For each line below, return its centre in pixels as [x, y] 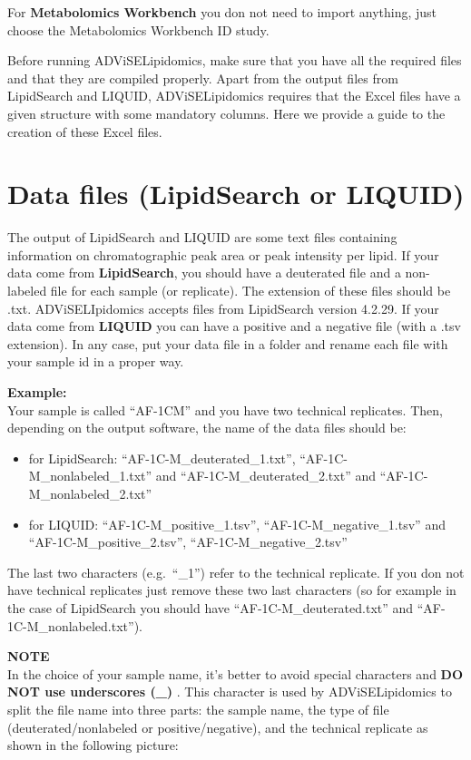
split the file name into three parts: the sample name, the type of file [198, 709]
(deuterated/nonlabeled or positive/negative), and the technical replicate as [218, 727]
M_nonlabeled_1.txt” [90, 476]
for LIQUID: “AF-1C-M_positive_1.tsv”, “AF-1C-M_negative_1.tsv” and [237, 524]
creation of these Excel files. [85, 131]
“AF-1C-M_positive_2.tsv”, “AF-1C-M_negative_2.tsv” [188, 542]
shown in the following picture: [93, 745]
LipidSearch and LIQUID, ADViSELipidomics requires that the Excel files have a [234, 96]
